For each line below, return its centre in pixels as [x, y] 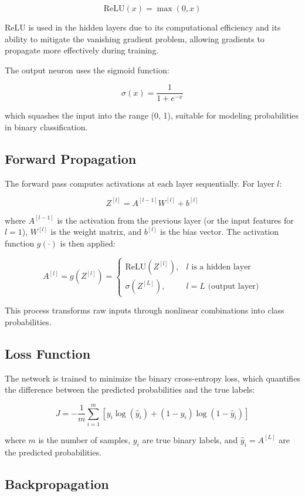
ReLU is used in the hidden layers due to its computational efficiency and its [143, 27]
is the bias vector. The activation [220, 232]
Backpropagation [57, 483]
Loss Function [48, 353]
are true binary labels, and [190, 439]
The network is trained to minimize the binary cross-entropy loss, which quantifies [152, 378]
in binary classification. [46, 127]
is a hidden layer [221, 267]
